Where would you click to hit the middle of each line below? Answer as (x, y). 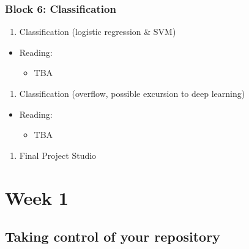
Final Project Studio (58, 155)
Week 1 (37, 197)
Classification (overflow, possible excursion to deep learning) (132, 93)
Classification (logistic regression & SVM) (98, 32)
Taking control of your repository (113, 236)
